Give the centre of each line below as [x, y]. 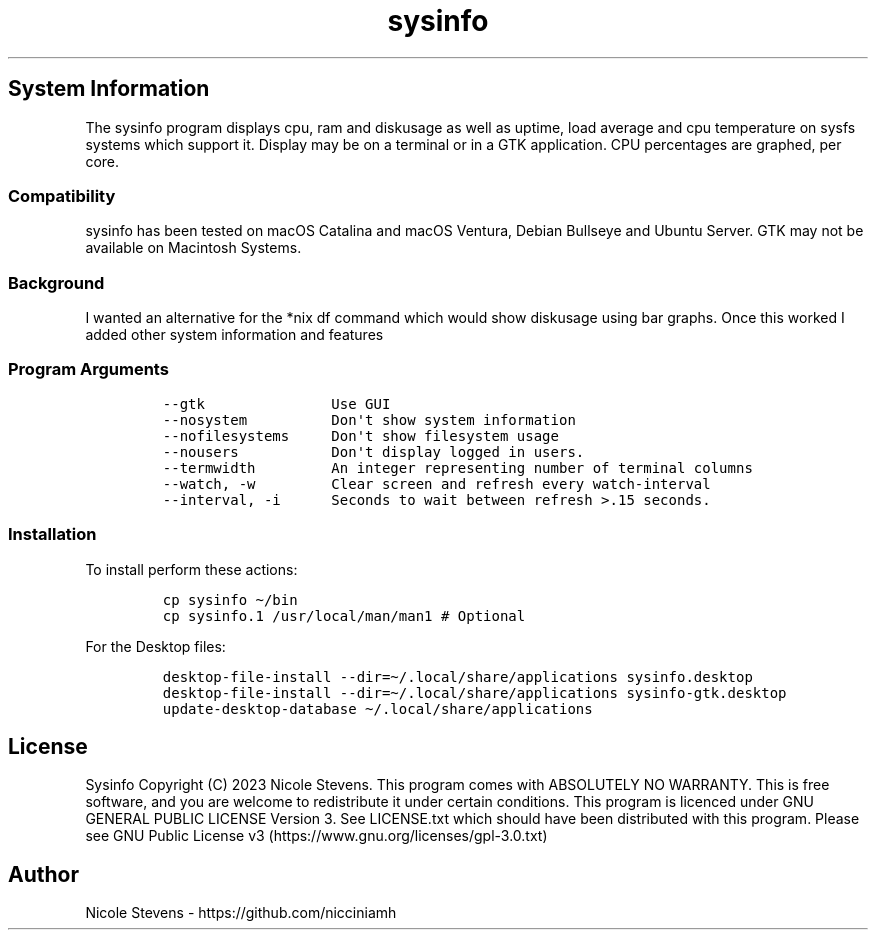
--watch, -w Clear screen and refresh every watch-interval [436, 483]
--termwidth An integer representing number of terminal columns [457, 467]
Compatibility [62, 195]
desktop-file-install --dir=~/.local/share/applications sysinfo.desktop [457, 676]
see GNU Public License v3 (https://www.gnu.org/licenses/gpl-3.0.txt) [316, 836]
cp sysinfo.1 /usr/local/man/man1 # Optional [344, 615]
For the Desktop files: [155, 646]
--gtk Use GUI [276, 403]
